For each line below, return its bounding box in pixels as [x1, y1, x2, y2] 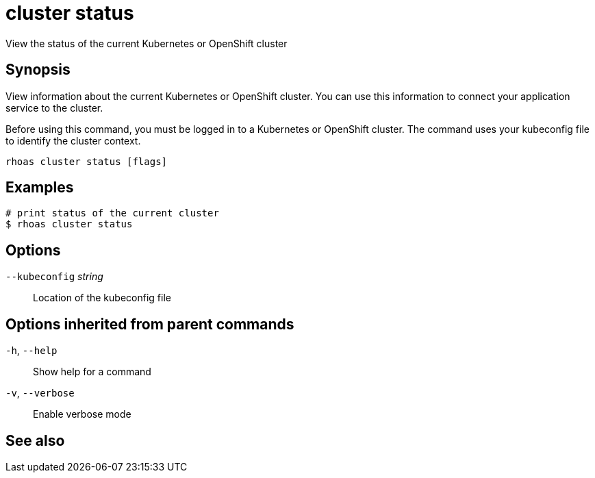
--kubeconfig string [5, 271, 103, 283]
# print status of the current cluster [5, 207, 219, 219]
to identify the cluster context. [5, 134, 141, 147]
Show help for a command [33, 366, 151, 378]
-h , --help [5, 344, 58, 357]
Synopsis [5, 61, 71, 79]
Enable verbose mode [33, 408, 131, 420]
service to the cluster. [5, 101, 103, 114]
